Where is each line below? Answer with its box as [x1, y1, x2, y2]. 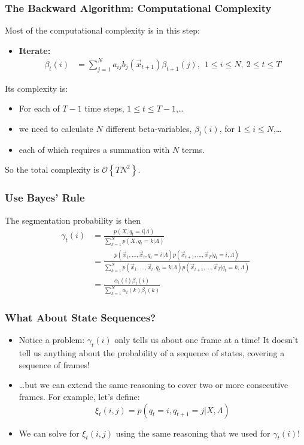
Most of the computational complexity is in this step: [5, 24, 200, 37]
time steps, [84, 102, 124, 115]
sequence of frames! [19, 358, 90, 371]
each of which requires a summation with [19, 143, 170, 155]
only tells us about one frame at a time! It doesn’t [114, 333, 299, 346]
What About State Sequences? [5, 310, 156, 325]
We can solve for [19, 426, 80, 439]
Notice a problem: [19, 333, 85, 346]
